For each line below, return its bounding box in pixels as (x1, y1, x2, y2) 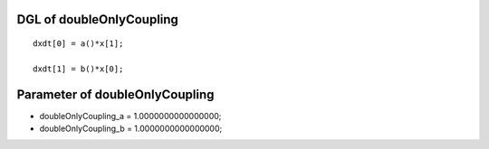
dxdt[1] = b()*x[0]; (33, 63, 124, 74)
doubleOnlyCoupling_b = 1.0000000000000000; (39, 123, 223, 135)
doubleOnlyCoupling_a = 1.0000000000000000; (39, 110, 222, 121)
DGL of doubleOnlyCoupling (16, 12, 178, 27)
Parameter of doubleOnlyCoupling (16, 87, 215, 102)
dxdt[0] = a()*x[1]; (33, 39, 124, 49)
